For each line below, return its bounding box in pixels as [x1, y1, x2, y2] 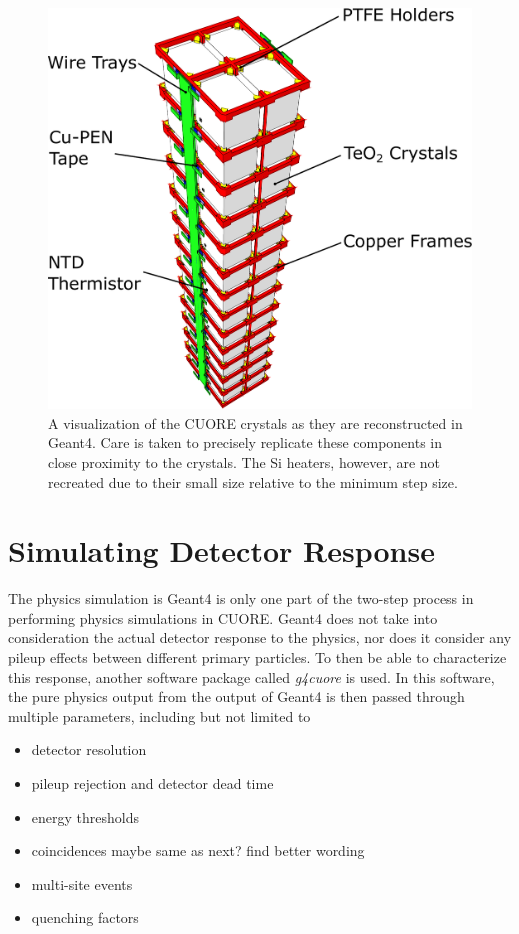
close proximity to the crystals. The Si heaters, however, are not [48, 451, 441, 472]
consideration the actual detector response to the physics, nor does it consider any [8, 627, 512, 648]
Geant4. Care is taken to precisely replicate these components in [48, 432, 443, 453]
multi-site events [31, 873, 133, 894]
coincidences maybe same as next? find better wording [31, 840, 365, 861]
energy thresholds [31, 806, 139, 827]
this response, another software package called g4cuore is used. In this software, [8, 666, 495, 687]
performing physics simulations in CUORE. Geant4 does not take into [8, 607, 438, 628]
